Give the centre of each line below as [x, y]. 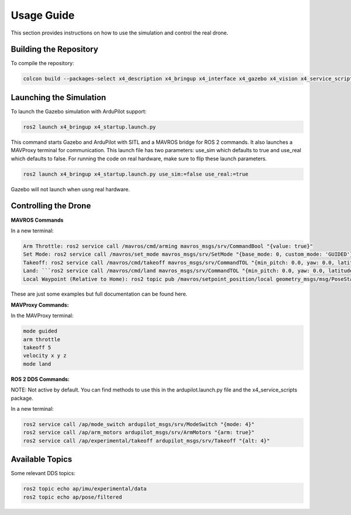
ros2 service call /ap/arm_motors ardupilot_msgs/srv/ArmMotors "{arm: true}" [139, 432]
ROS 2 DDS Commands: [40, 379]
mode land [37, 364]
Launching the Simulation [58, 97]
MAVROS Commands [37, 220]
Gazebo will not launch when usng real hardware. [70, 189]
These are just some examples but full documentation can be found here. [99, 294]
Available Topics [42, 459]
